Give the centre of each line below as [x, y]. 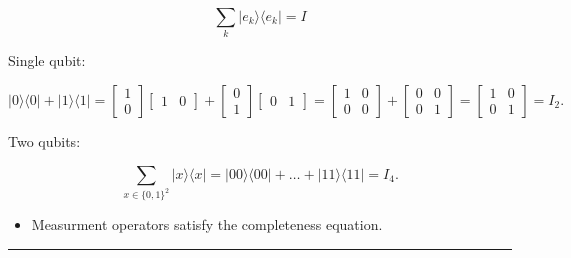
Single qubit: [47, 60]
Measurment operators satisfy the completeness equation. [207, 224]
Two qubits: [44, 140]
